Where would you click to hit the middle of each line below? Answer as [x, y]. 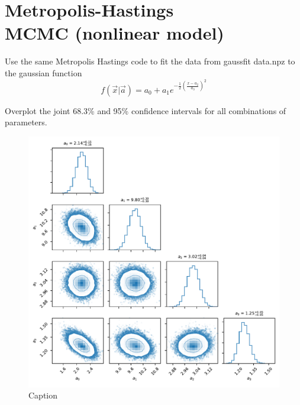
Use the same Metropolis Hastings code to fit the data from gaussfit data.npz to [150, 61]
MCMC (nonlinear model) [114, 33]
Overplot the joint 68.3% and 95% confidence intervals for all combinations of [146, 110]
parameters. [26, 122]
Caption [43, 395]
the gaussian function [43, 72]
